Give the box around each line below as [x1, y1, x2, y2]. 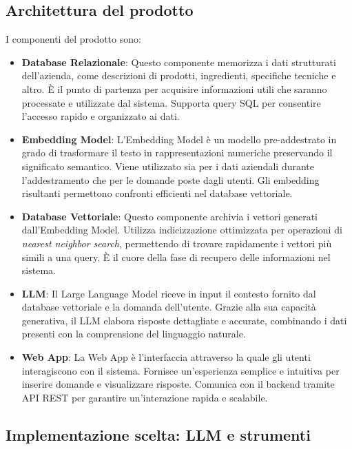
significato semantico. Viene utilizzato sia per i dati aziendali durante [21, 158, 314, 173]
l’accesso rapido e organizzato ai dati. [21, 109, 180, 123]
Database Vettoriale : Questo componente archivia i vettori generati [21, 209, 318, 223]
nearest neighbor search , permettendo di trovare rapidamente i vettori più [21, 236, 332, 250]
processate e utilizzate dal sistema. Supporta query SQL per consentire [21, 95, 321, 109]
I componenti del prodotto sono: [6, 32, 141, 46]
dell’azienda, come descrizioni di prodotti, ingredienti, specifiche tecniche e [21, 68, 336, 83]
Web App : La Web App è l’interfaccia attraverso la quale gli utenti [21, 350, 311, 364]
